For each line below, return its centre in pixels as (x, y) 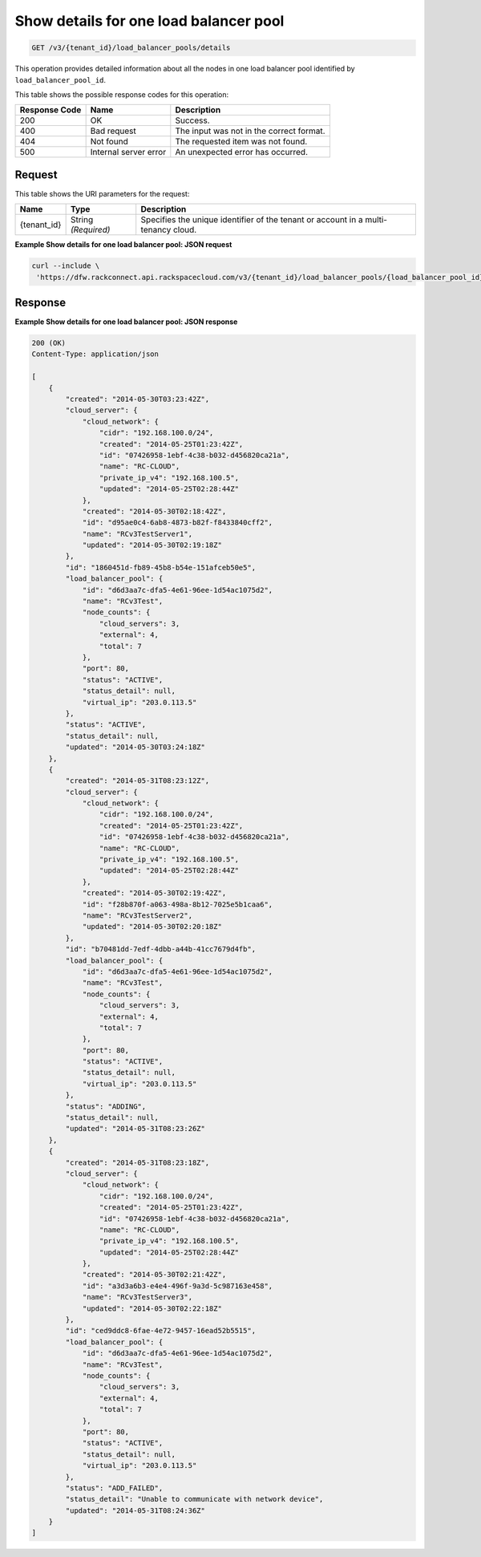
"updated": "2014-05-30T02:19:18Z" (152, 545)
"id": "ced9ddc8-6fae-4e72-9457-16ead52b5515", (161, 1331)
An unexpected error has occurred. (242, 152)
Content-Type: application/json (95, 354)
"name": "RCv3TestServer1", (137, 534)
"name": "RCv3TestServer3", (137, 1297)
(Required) (90, 230)
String (82, 220)
